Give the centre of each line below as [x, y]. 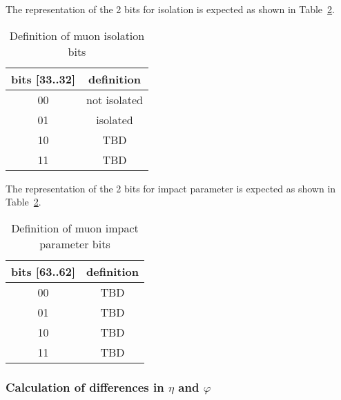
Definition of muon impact [75, 228]
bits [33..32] [43, 79]
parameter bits [75, 243]
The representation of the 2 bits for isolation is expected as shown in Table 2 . [170, 9]
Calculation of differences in [85, 387]
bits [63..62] [43, 271]
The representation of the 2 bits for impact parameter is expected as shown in [171, 188]
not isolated [115, 99]
